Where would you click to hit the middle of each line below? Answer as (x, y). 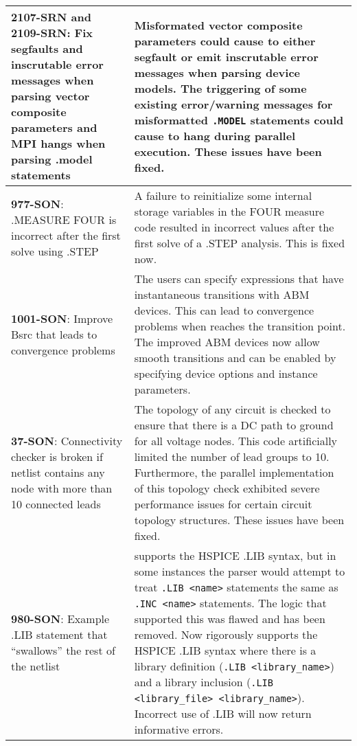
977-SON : (37, 203)
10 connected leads (56, 504)
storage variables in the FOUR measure (229, 211)
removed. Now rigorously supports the (226, 634)
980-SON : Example (60, 619)
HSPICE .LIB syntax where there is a (225, 650)
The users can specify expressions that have (239, 279)
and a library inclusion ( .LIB (204, 682)
